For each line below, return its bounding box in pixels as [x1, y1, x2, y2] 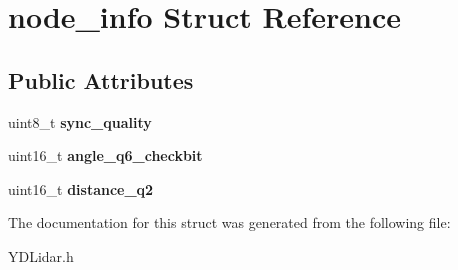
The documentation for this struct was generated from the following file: [8, 212, 451, 233]
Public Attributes [8, 64, 194, 95]
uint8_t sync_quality [8, 111, 152, 132]
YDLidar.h [8, 245, 74, 266]
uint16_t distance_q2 [8, 178, 154, 199]
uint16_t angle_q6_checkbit [8, 145, 203, 166]
